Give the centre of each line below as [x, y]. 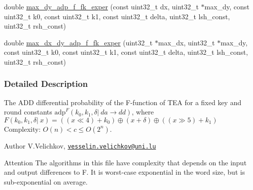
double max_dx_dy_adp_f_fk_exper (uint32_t [78, 42]
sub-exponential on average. [46, 181]
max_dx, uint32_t [186, 42]
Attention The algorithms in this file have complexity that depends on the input [125, 162]
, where [143, 112]
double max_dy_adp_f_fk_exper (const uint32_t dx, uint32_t [101, 6]
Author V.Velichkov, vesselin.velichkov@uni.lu [80, 145]
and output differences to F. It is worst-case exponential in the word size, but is [125, 172]
